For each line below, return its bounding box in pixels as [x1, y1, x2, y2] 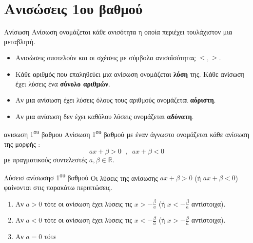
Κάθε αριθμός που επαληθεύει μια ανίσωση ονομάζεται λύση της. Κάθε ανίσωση [15, 69, 245, 79]
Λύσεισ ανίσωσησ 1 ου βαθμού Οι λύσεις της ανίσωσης [4, 171, 158, 183]
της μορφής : [4, 139, 40, 149]
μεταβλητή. [4, 36, 36, 46]
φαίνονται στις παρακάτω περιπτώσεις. [4, 182, 113, 192]
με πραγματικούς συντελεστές [4, 155, 87, 165]
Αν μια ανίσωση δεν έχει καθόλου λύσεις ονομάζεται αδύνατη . [15, 111, 194, 121]
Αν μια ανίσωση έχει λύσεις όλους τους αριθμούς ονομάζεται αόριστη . [15, 95, 216, 105]
